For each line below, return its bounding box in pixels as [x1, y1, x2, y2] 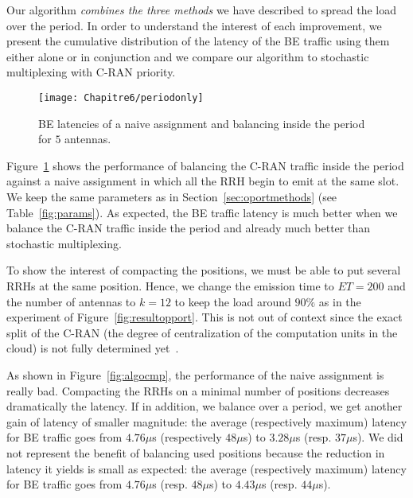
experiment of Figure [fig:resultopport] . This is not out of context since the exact [6, 309, 403, 325]
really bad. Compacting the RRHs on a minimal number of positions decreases [6, 382, 390, 399]
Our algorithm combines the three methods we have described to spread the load [6, 2, 397, 18]
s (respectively [152, 429, 222, 445]
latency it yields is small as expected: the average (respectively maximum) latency [6, 460, 407, 477]
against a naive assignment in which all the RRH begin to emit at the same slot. [6, 173, 399, 189]
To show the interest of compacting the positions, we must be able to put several [6, 262, 401, 278]
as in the [318, 293, 361, 309]
